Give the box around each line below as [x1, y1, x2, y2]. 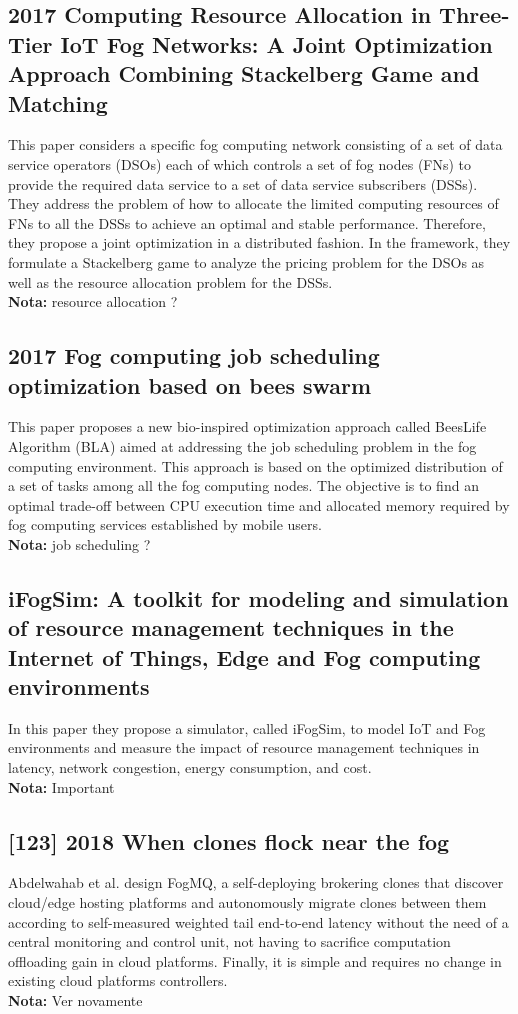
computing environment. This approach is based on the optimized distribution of [8, 455, 503, 476]
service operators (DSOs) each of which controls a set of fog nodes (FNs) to [8, 153, 472, 174]
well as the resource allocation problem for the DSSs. [8, 271, 333, 292]
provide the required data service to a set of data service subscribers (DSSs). [8, 173, 478, 194]
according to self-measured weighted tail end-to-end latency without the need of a [8, 911, 509, 932]
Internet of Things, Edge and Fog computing [8, 641, 481, 672]
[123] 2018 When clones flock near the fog [8, 825, 450, 856]
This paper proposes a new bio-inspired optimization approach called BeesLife [8, 416, 487, 437]
